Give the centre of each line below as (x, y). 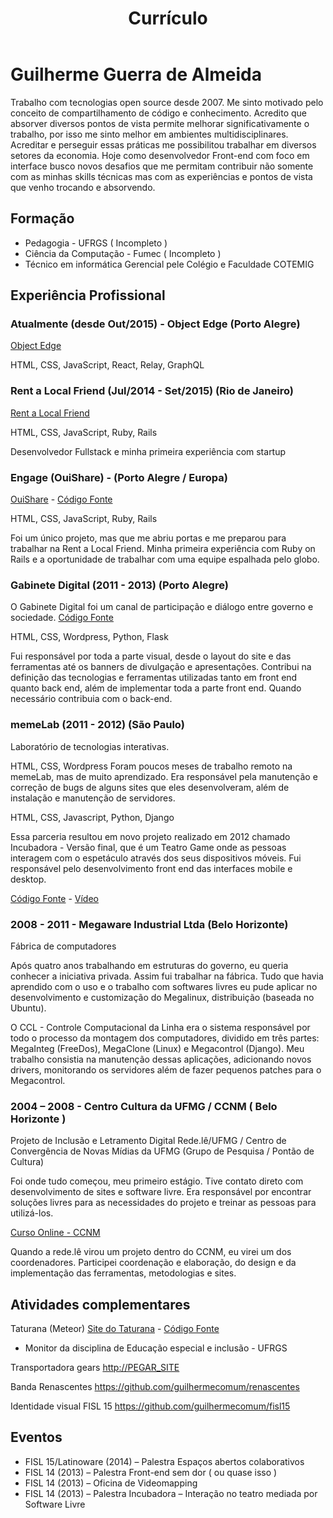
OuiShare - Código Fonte (61, 499)
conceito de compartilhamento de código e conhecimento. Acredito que (159, 113)
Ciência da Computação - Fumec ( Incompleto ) (123, 253)
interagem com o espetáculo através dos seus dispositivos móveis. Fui (156, 858)
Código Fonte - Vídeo (54, 898)
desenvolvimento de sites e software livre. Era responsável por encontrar (161, 1192)
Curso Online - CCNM (55, 1233)
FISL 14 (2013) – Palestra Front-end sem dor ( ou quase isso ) (151, 1472)
